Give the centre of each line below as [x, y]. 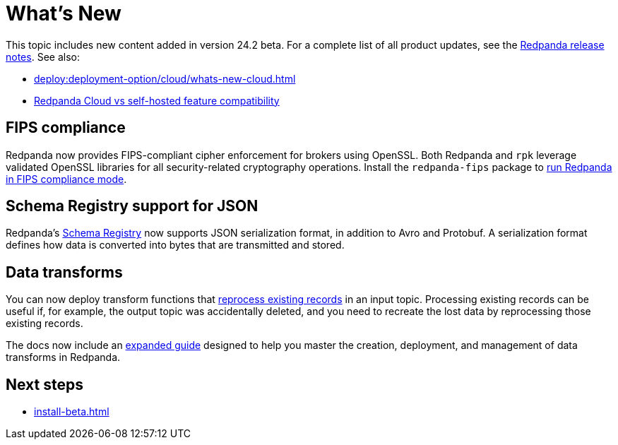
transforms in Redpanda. [63, 357]
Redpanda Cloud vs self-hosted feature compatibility [157, 100]
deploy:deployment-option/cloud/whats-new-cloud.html [165, 78]
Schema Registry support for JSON [132, 206]
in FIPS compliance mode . [66, 179]
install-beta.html [72, 412]
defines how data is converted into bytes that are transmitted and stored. [175, 245]
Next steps [44, 384]
